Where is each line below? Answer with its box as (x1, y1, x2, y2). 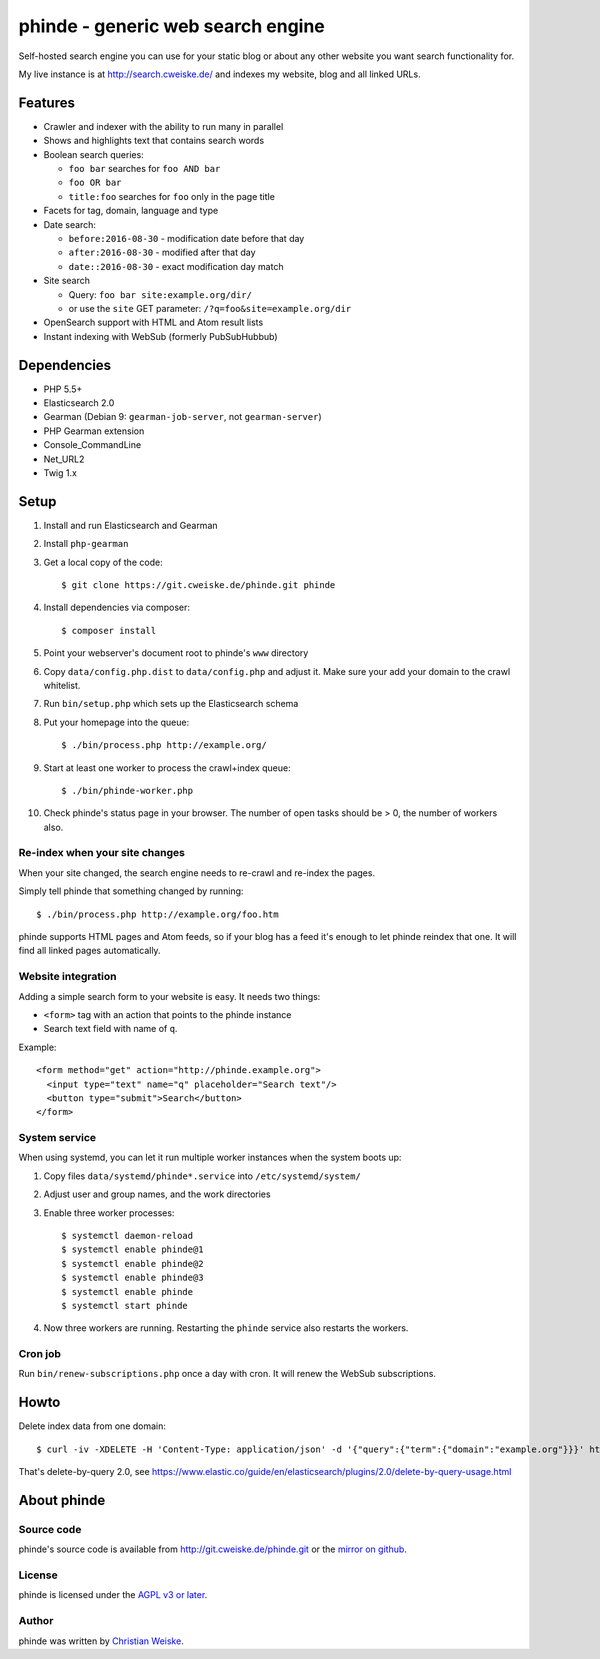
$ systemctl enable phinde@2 (61, 1258, 204, 1269)
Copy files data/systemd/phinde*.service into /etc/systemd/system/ (43, 1170, 362, 1182)
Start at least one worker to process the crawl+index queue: (43, 761, 291, 774)
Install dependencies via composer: (43, 601, 190, 614)
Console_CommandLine (43, 439, 142, 451)
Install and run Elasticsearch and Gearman (43, 519, 219, 531)
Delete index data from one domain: (18, 1420, 167, 1432)
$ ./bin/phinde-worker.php (61, 785, 194, 796)
